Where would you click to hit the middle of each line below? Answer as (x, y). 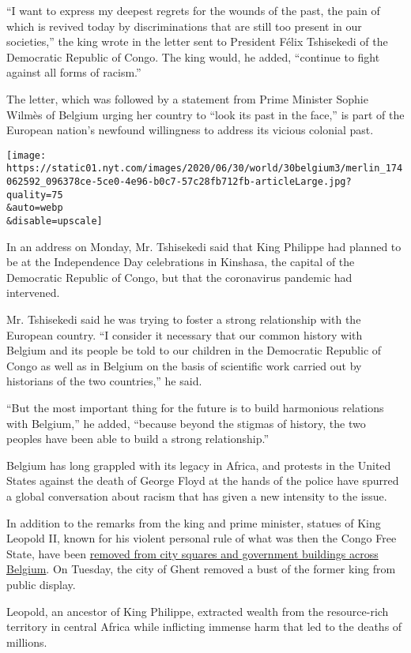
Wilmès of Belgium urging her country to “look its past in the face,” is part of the (205, 114)
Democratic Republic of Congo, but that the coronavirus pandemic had (179, 277)
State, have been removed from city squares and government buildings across (192, 553)
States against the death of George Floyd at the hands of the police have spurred (203, 480)
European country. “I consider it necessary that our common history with (185, 334)
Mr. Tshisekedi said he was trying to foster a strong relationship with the (184, 319)
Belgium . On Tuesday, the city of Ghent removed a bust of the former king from (201, 569)
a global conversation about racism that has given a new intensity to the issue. (197, 496)
